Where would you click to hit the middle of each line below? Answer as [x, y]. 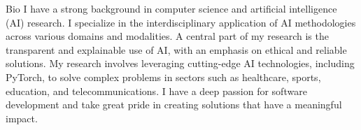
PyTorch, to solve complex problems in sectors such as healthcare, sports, [163, 77]
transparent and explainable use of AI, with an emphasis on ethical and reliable [176, 49]
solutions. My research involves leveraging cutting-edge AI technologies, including [180, 63]
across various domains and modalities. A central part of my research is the [167, 36]
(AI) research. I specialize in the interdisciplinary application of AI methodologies [181, 22]
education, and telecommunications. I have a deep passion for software [156, 91]
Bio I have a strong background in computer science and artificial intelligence [171, 8]
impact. [22, 118]
